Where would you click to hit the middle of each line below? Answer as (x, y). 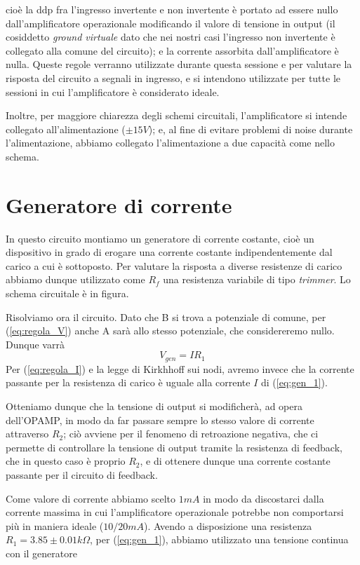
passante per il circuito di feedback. (82, 475)
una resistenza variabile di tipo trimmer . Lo (257, 279)
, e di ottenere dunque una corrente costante (235, 461)
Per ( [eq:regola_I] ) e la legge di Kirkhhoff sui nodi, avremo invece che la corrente (180, 368)
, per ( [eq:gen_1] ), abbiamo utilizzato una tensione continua (219, 539)
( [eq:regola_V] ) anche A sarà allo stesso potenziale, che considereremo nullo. (170, 331)
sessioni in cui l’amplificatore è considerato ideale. (113, 91)
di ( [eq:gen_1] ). (294, 382)
